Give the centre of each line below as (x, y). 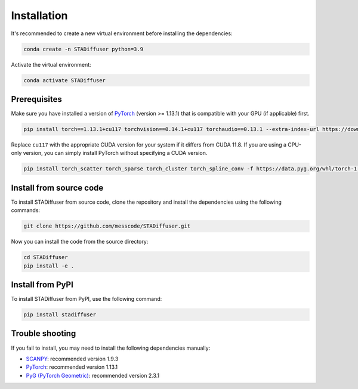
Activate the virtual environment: (51, 64)
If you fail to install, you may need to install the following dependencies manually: (111, 348)
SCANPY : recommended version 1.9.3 (72, 359)
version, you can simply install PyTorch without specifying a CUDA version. (115, 153)
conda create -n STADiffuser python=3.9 (83, 49)
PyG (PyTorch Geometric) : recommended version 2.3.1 (93, 375)
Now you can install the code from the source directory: (80, 242)
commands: (26, 210)
